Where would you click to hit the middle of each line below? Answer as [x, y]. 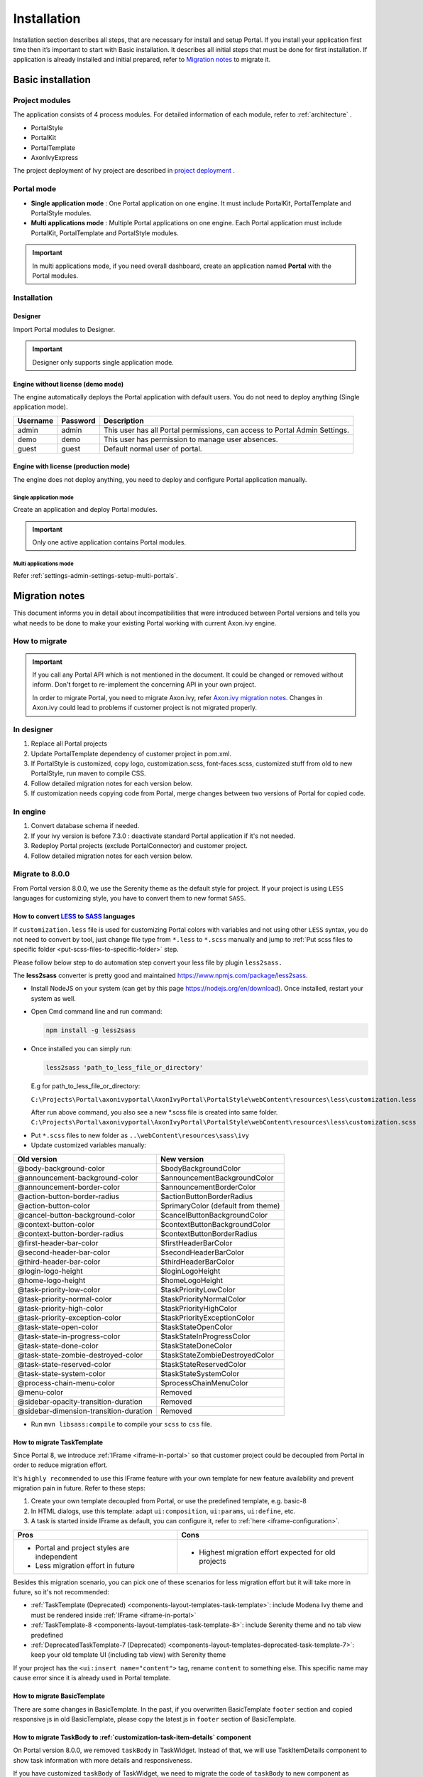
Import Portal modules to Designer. [64, 329]
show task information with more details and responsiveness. [103, 1760]
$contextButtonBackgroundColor [215, 1224]
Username [35, 421]
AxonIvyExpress [54, 158]
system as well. [53, 998]
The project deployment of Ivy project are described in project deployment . [124, 171]
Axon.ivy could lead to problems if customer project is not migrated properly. [144, 708]
